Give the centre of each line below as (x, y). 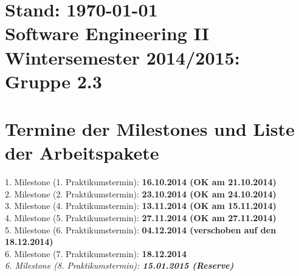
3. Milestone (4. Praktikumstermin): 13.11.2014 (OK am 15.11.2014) (141, 206)
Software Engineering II (107, 33)
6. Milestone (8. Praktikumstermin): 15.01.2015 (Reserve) (119, 265)
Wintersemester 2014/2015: (122, 57)
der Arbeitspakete (82, 153)
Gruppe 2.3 (53, 81)
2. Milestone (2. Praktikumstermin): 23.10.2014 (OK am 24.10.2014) (141, 193)
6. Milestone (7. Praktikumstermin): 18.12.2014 (96, 253)
